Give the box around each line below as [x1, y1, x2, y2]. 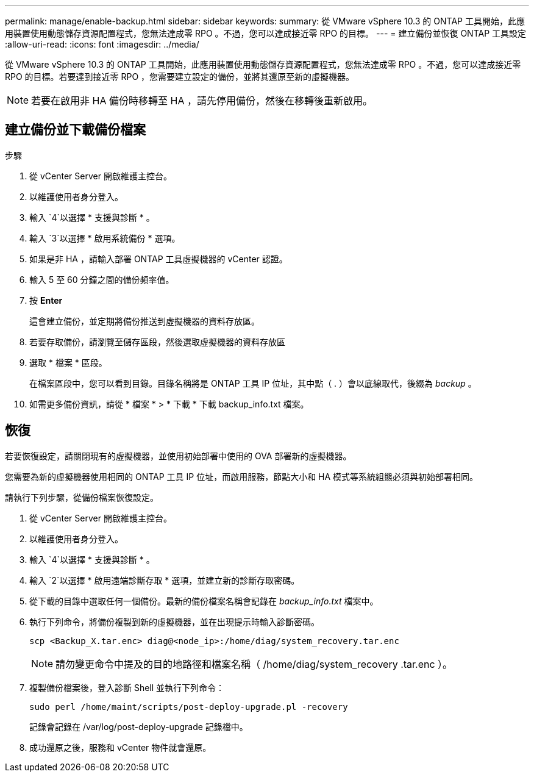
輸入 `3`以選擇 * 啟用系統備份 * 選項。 [29, 232, 180, 243]
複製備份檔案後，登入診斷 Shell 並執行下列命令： [29, 682, 225, 693]
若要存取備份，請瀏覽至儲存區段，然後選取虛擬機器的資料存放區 [29, 336, 285, 347]
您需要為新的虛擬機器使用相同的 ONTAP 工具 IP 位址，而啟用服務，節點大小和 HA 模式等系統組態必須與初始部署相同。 [5, 471, 479, 482]
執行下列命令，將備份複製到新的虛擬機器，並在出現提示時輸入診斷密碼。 [29, 616, 319, 627]
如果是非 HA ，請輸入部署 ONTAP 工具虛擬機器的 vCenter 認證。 [29, 253, 288, 264]
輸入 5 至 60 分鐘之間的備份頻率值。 [29, 274, 174, 285]
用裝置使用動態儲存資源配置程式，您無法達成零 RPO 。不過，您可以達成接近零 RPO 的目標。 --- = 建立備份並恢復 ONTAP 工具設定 [5, 28, 527, 38]
